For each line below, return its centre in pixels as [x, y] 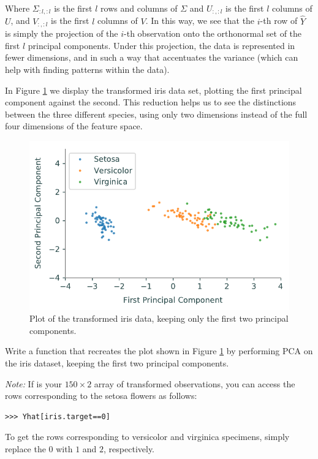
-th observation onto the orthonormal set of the [213, 33]
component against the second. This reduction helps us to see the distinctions [151, 102]
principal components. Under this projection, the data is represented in [161, 45]
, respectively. [129, 449]
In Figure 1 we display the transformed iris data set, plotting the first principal [153, 90]
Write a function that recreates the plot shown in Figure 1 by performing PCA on [159, 351]
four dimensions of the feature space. [74, 126]
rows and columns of [139, 8]
